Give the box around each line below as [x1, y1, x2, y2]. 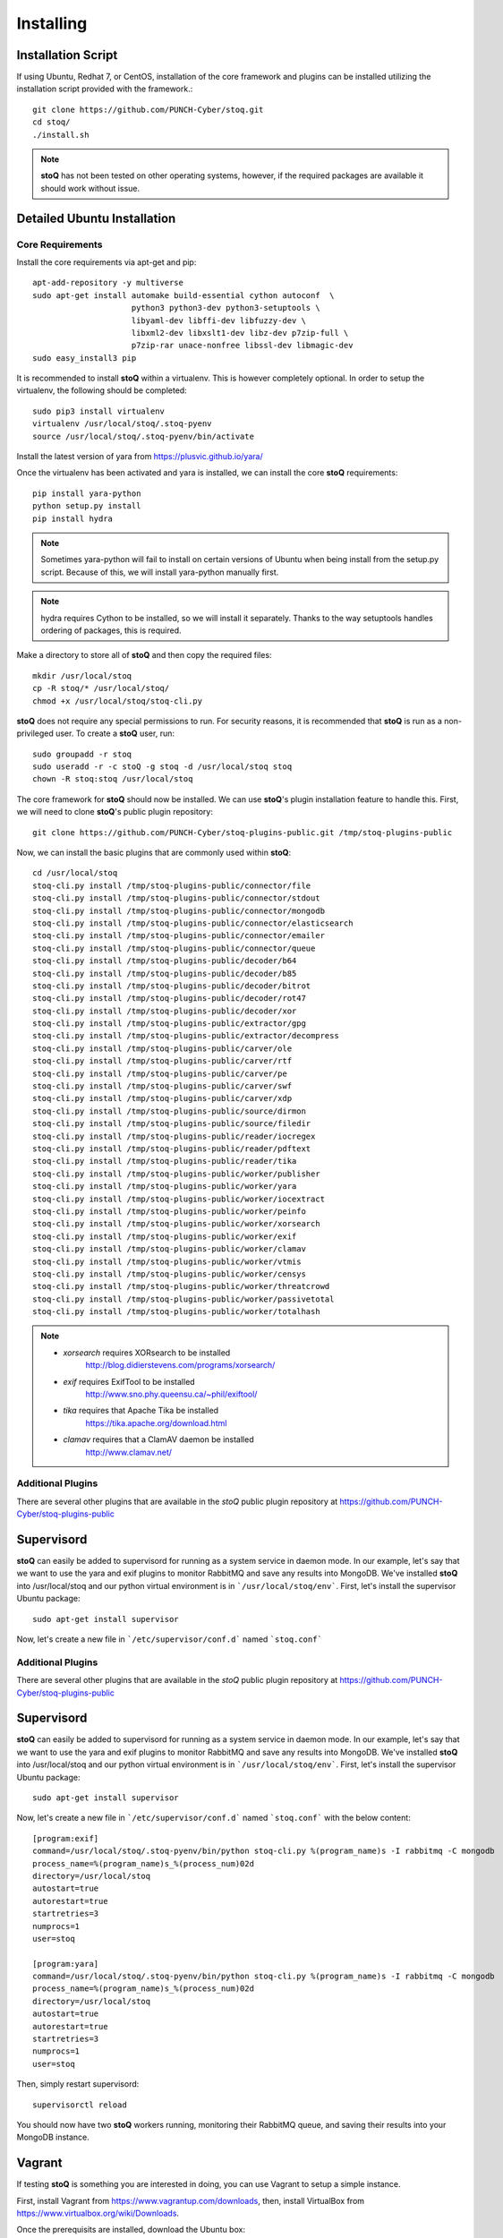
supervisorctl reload [32, 2099, 127, 2110]
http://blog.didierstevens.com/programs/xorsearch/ [85, 1360, 276, 1371]
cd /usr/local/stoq [32, 868, 118, 878]
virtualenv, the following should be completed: [16, 385, 187, 396]
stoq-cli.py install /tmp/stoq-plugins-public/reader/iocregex [32, 1131, 316, 1141]
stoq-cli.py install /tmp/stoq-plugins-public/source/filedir [32, 1119, 311, 1129]
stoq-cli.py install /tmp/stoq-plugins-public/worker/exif [32, 1231, 297, 1242]
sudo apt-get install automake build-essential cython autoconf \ [32, 290, 335, 300]
